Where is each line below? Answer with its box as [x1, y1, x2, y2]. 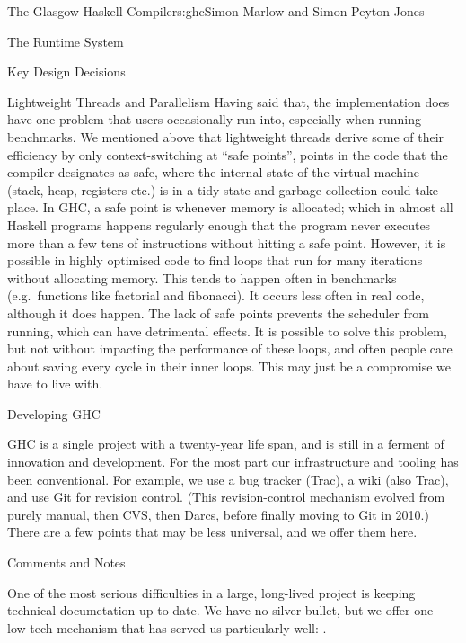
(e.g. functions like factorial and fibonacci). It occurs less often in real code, [7, 286, 425, 305]
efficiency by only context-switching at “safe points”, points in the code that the [7, 145, 448, 164]
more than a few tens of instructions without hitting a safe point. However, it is [7, 233, 446, 252]
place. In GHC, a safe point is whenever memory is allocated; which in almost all [7, 198, 453, 217]
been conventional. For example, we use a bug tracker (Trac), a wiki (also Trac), [7, 469, 449, 488]
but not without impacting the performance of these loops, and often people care [7, 339, 453, 358]
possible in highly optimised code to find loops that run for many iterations [7, 251, 423, 270]
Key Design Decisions [7, 62, 126, 81]
